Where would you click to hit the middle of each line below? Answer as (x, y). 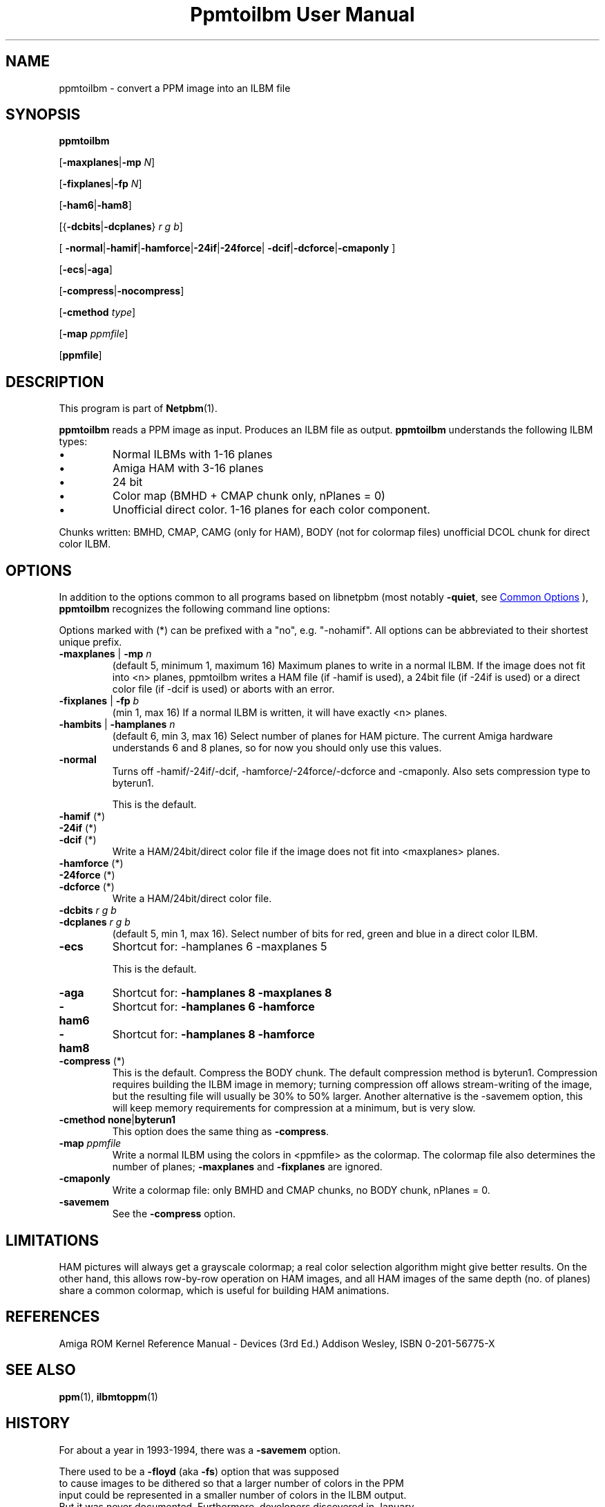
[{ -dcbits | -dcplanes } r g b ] (121, 227)
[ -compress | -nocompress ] (122, 291)
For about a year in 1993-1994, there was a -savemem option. (200, 1450)
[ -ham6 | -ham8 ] (95, 205)
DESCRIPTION (55, 382)
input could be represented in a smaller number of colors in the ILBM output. (233, 1495)
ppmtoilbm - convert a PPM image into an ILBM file (175, 88)
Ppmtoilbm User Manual (302, 15)
